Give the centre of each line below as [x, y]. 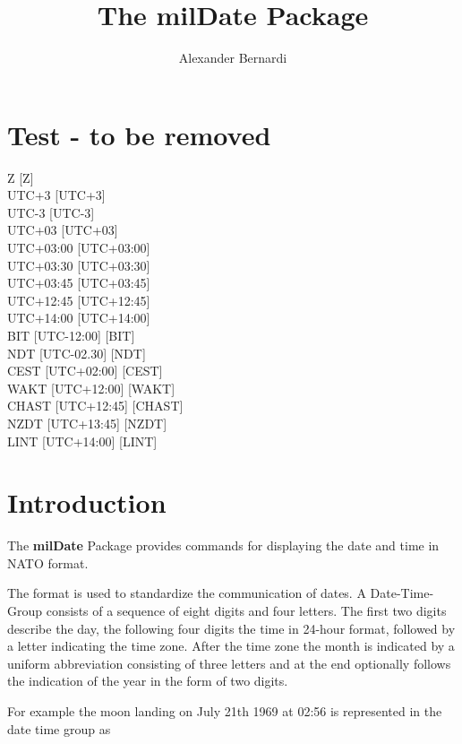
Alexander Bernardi [233, 58]
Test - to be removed [139, 134]
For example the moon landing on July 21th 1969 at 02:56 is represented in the [225, 711]
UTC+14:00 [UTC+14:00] [79, 318]
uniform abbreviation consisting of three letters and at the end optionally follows [229, 663]
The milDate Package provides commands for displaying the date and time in [223, 545]
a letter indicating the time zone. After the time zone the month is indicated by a [231, 646]
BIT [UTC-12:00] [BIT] [71, 335]
